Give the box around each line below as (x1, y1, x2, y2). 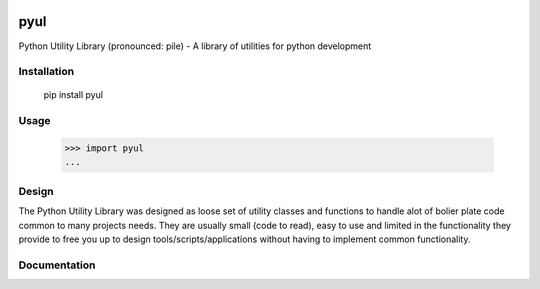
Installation (18, 65, 75, 79)
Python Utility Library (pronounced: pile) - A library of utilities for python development (18, 40, 372, 52)
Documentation (18, 258, 96, 272)
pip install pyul (43, 89, 104, 101)
